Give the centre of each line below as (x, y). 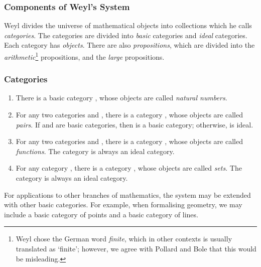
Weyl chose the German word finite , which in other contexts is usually (124, 239)
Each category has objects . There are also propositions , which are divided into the (129, 45)
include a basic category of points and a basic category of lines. (101, 214)
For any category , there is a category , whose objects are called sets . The (129, 168)
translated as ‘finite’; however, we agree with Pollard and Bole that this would (136, 248)
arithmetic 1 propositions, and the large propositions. (84, 56)
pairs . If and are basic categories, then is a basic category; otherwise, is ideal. (135, 124)
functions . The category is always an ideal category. (95, 151)
